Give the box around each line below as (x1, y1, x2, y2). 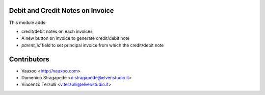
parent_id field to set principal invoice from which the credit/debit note (21, 42, 164, 48)
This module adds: (9, 20, 47, 25)
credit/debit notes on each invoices (21, 28, 93, 34)
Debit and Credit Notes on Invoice (9, 6, 114, 15)
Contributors (9, 55, 50, 63)
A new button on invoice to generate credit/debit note (21, 35, 130, 41)
